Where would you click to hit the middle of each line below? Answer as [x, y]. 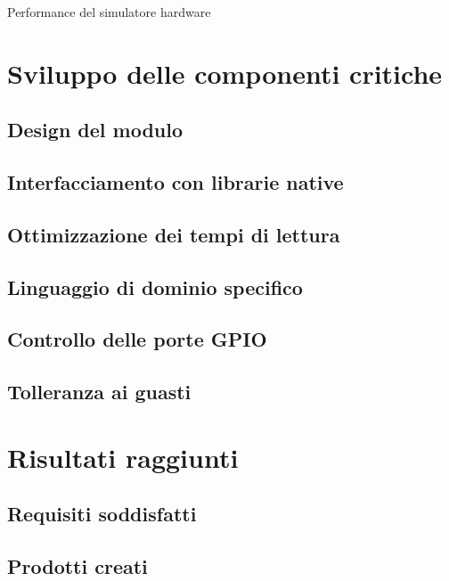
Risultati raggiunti [123, 457]
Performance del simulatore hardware [109, 12]
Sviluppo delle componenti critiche [225, 73]
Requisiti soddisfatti [102, 514]
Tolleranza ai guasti [99, 392]
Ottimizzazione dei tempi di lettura [174, 234]
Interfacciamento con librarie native [176, 182]
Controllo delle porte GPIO [137, 339]
